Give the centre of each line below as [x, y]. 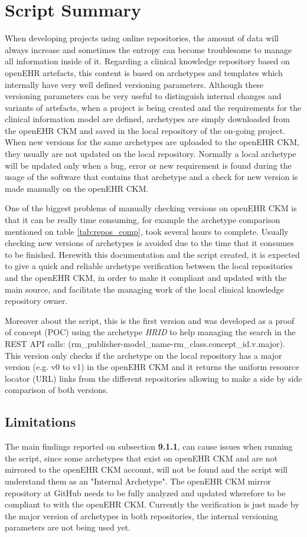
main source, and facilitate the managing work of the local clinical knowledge [144, 289]
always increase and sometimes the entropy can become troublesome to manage [148, 49]
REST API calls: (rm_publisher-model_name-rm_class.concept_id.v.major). [145, 343]
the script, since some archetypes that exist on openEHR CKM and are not [141, 458]
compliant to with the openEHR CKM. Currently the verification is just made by [152, 504]
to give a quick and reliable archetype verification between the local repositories [149, 266]
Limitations [40, 422]
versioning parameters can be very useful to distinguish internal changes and [143, 96]
